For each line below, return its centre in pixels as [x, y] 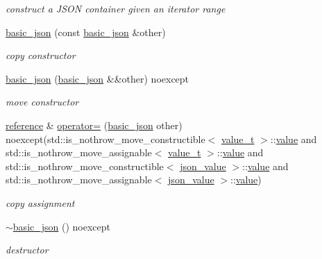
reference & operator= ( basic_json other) [94, 125]
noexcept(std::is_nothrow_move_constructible [105, 139]
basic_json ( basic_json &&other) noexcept [98, 78]
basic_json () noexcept [61, 226]
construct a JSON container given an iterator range [116, 8]
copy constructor [41, 55]
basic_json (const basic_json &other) [86, 32]
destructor [27, 250]
